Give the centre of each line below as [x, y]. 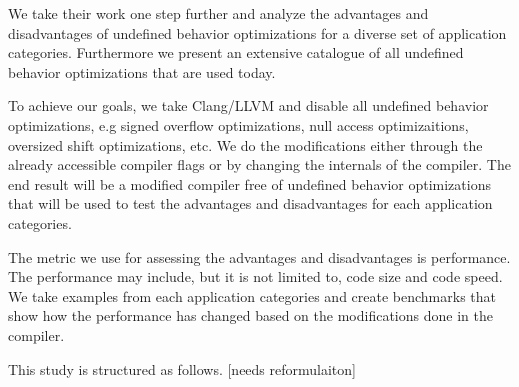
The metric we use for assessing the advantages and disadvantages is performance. [259, 256]
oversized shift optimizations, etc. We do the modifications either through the [245, 144]
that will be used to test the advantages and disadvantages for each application [250, 203]
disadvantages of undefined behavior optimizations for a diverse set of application [257, 32]
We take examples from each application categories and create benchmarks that [252, 295]
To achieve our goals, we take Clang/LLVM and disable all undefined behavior [248, 105]
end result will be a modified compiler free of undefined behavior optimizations [249, 183]
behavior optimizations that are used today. [142, 71]
